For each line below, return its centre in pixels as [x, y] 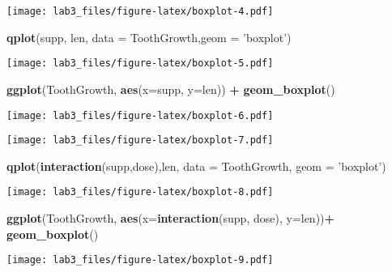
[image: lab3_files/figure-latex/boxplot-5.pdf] [140, 64]
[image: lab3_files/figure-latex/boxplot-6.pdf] [140, 115]
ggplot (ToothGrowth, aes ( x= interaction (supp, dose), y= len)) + [171, 218]
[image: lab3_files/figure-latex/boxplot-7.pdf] [140, 140]
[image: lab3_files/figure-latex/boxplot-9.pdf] [140, 260]
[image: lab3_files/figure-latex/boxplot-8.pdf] [140, 192]
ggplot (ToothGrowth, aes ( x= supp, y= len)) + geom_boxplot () [171, 89]
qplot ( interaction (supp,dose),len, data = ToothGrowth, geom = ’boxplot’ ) [196, 166]
